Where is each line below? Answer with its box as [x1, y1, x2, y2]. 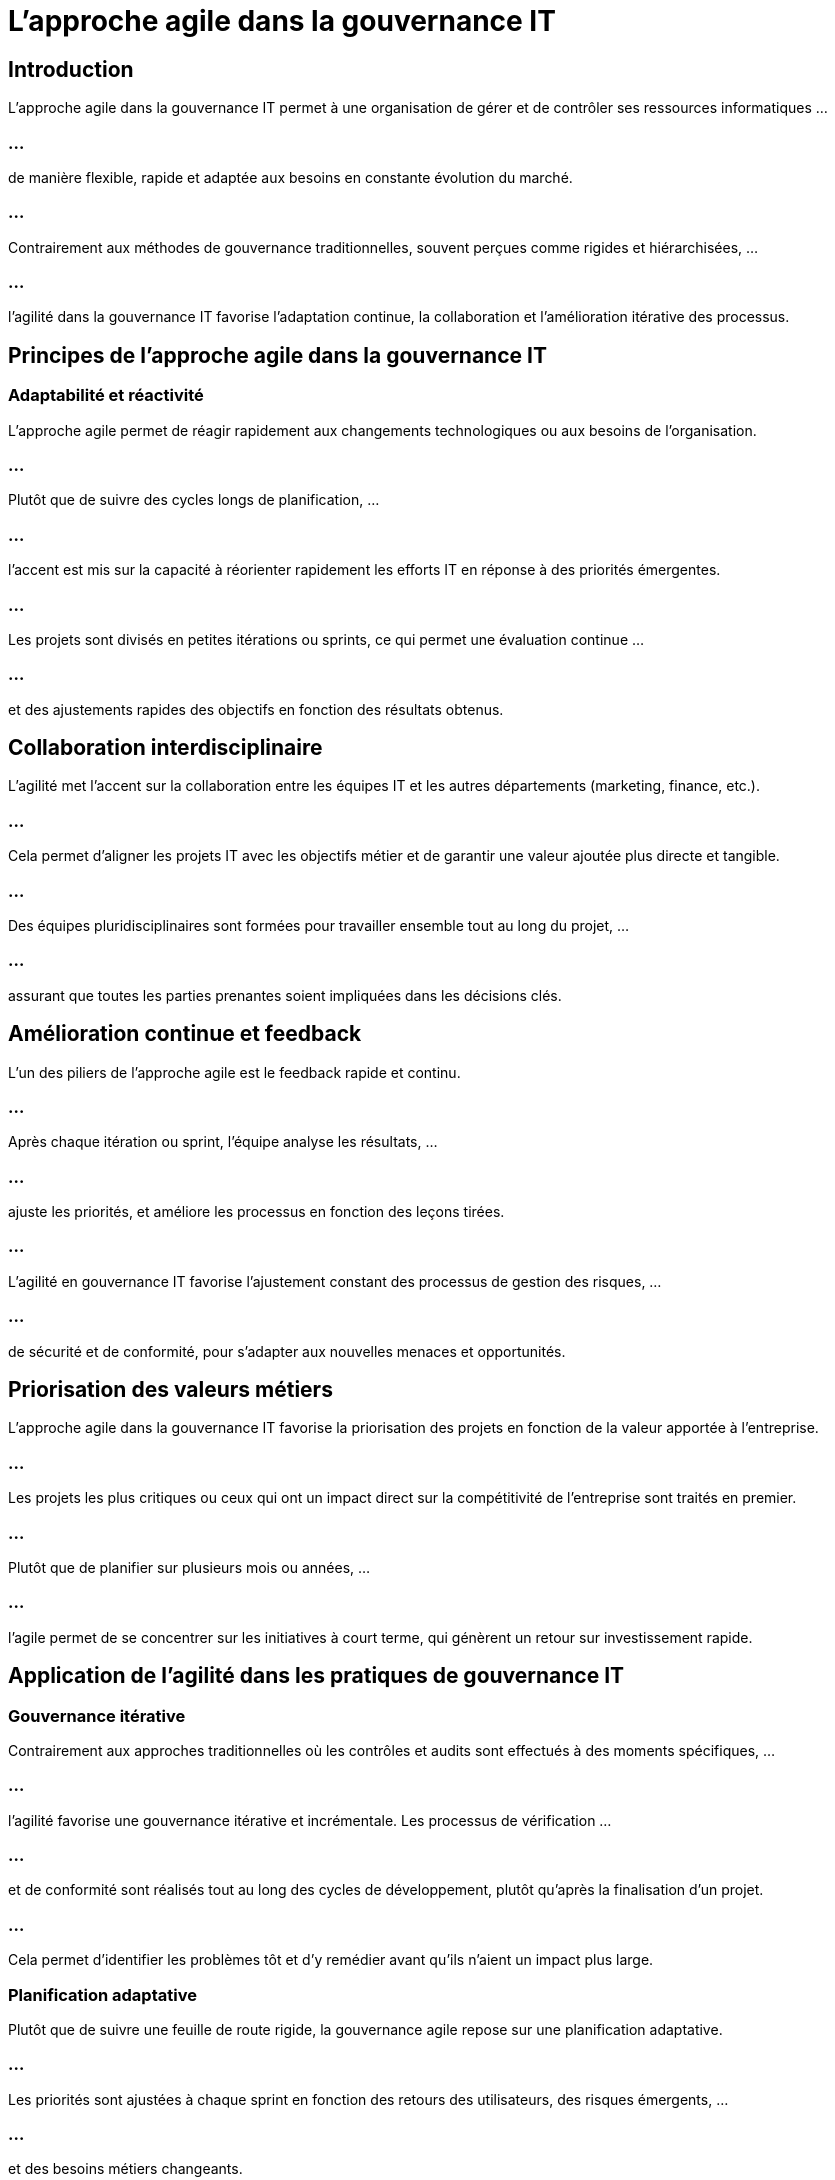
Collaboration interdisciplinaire [8, 735, 323, 761]
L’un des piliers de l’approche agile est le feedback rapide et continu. [8, 1063, 461, 1081]
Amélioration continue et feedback [8, 1021, 362, 1047]
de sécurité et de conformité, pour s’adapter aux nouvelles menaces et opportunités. [8, 1342, 566, 1360]
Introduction [8, 56, 134, 82]
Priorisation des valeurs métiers [8, 1377, 333, 1402]
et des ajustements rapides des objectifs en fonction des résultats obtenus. [8, 700, 504, 718]
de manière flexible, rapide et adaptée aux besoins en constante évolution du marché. [8, 168, 573, 186]
